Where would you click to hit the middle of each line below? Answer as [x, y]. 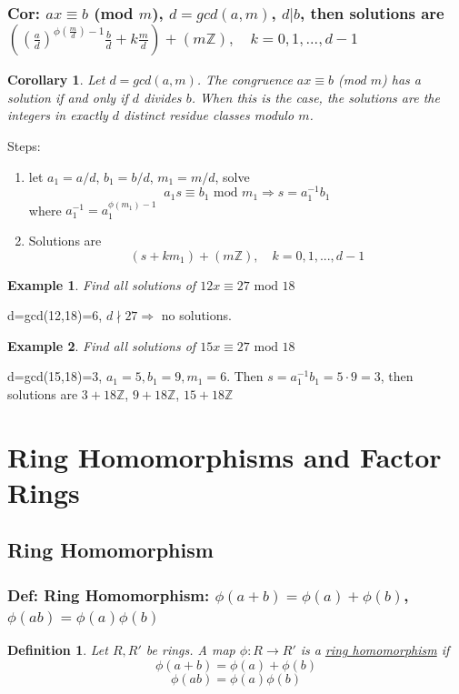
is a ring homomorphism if [375, 649]
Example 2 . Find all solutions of [102, 345]
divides [163, 97]
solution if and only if [68, 97]
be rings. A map [190, 649]
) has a [401, 80]
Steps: [24, 146]
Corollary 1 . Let [56, 80]
